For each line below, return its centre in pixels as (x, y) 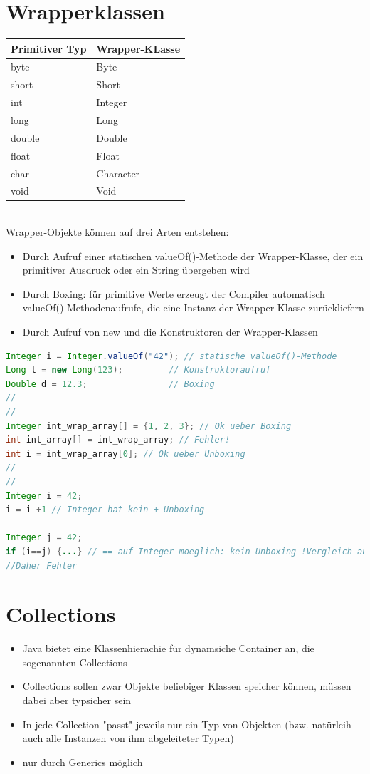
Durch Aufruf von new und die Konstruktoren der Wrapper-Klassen (170, 332)
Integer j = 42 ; (44, 538)
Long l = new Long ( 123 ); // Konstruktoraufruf (138, 370)
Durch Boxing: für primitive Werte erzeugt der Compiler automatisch (174, 293)
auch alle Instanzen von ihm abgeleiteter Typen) (128, 738)
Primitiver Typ (49, 48)
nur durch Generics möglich (83, 762)
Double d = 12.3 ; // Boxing (110, 384)
